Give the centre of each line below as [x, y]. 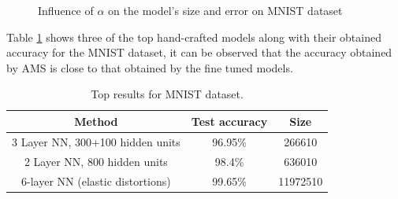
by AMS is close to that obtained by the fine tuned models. [150, 67]
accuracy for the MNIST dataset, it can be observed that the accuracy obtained [199, 52]
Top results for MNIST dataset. [167, 94]
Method [96, 121]
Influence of [66, 10]
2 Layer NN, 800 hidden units [96, 161]
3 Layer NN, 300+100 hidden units [96, 141]
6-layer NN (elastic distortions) [96, 181]
